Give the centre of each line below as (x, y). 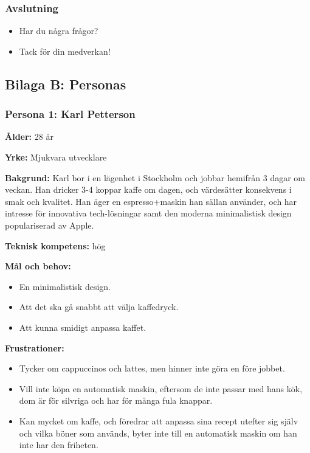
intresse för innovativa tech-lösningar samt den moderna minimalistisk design (148, 213)
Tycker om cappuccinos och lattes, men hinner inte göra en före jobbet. (152, 368)
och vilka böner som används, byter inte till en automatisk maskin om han (158, 433)
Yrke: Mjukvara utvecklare (56, 157)
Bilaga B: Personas (66, 84)
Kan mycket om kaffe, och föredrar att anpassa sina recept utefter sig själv (159, 420)
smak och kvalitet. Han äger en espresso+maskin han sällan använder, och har (151, 201)
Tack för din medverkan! (65, 51)
